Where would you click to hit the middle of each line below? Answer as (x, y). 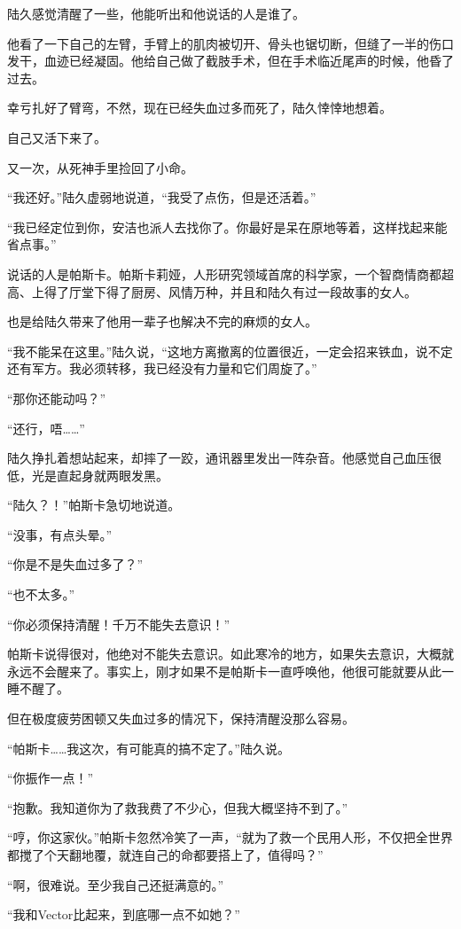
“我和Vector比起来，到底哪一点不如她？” (124, 914)
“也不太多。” (41, 594)
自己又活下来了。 (57, 137)
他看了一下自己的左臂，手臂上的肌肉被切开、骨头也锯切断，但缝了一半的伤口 (230, 43)
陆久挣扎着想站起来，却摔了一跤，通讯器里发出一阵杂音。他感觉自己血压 (218, 458)
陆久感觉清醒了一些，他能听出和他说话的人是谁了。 (156, 13)
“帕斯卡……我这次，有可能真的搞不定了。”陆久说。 (148, 748)
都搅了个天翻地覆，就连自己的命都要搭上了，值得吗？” (165, 855)
